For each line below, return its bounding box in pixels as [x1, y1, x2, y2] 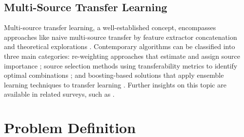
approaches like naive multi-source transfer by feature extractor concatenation [4, 32, 237, 42]
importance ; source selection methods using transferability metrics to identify [4, 60, 238, 70]
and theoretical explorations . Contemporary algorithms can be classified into [4, 41, 235, 51]
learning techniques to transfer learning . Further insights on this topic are [4, 79, 226, 89]
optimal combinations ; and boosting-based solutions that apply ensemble [4, 70, 224, 80]
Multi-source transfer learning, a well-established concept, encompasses [4, 22, 216, 33]
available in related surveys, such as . [4, 89, 115, 99]
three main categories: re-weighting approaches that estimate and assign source [4, 51, 240, 61]
